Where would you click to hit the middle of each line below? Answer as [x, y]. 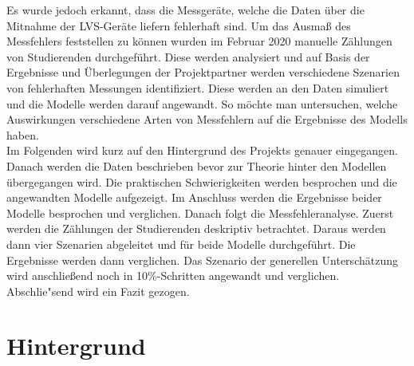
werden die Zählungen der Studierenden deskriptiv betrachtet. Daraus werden [196, 228]
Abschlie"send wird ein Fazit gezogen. [98, 291]
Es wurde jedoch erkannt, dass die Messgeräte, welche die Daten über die [185, 10]
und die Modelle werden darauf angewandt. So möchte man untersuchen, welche [202, 103]
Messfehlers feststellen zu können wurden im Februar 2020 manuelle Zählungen [199, 41]
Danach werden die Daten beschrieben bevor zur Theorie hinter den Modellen [197, 165]
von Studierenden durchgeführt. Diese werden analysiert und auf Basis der [188, 56]
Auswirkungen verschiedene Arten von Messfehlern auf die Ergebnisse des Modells [207, 119]
